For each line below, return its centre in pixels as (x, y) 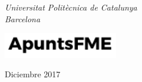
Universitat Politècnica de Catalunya (71, 7)
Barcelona (23, 18)
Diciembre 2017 (33, 74)
